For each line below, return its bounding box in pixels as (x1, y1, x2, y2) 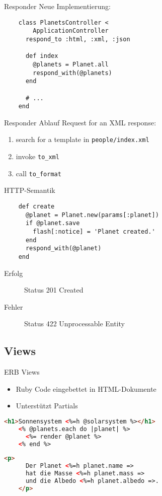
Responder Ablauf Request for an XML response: (4, 117, 156, 127)
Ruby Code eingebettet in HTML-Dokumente (16, 383, 156, 394)
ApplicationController (33, 27, 109, 35)
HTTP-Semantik (4, 185, 55, 195)
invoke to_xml (16, 151, 59, 162)
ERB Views (4, 367, 40, 377)
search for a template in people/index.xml (16, 134, 149, 145)
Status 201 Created (24, 285, 84, 295)
